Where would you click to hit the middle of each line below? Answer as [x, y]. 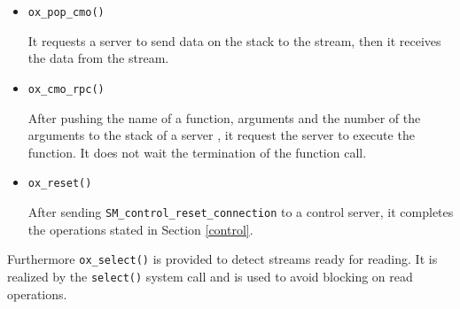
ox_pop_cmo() [66, 12]
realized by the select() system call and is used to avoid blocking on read [210, 276]
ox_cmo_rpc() [66, 89]
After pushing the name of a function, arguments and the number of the [224, 117]
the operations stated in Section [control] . [140, 229]
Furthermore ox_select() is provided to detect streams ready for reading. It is [222, 259]
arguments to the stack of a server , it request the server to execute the [221, 135]
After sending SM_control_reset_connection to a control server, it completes [241, 211]
